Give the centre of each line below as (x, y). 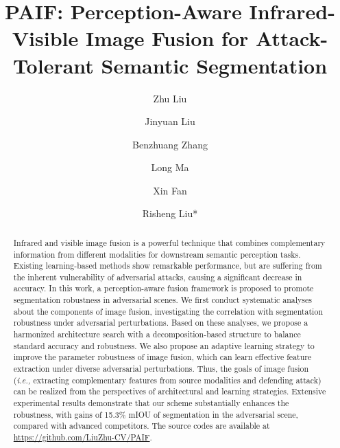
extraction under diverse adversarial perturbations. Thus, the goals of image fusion (161, 369)
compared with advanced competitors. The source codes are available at (142, 426)
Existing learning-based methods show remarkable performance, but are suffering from (168, 266)
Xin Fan (170, 190)
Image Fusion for (167, 38)
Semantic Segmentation (214, 65)
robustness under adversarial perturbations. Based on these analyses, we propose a (161, 323)
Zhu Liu (170, 98)
